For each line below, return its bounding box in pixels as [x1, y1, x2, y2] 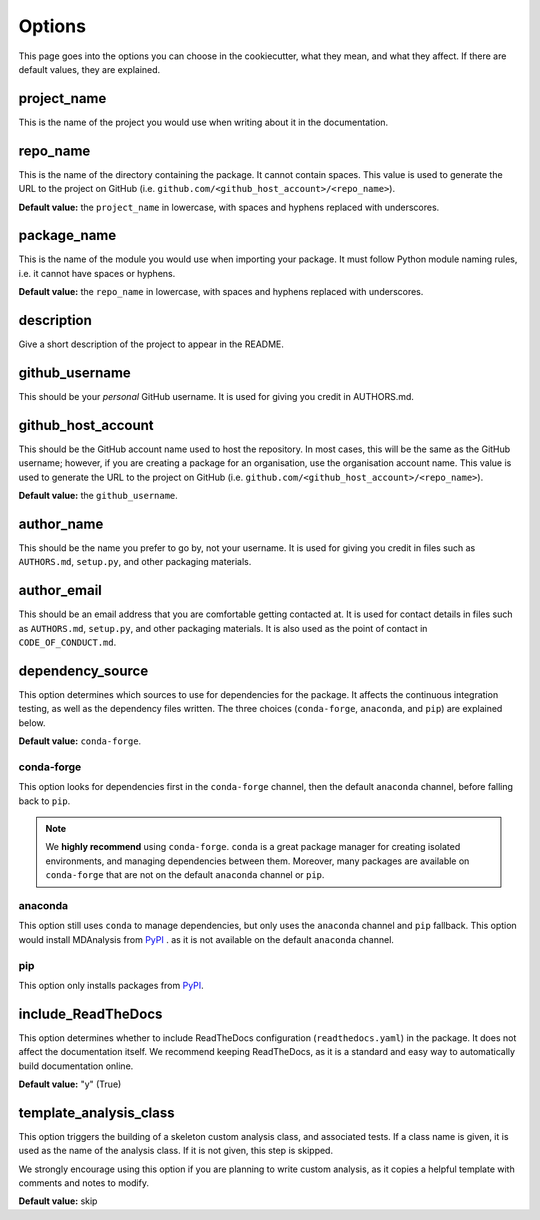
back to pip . [18, 795, 71, 807]
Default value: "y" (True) [18, 1078, 122, 1090]
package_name [18, 227, 117, 244]
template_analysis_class [18, 1104, 175, 1121]
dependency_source [18, 662, 149, 679]
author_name [18, 515, 104, 532]
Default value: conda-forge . [18, 735, 142, 747]
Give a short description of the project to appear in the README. [18, 338, 284, 350]
